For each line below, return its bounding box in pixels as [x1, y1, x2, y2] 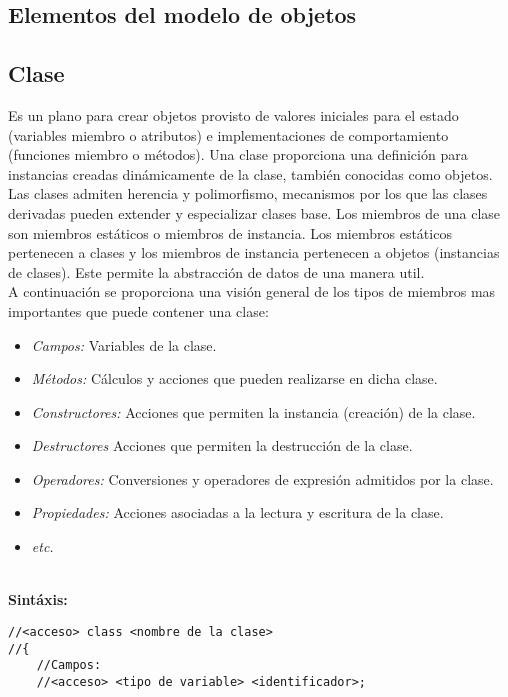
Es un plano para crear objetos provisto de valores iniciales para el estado [8, 104, 459, 125]
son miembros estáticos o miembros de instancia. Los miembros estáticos [8, 222, 452, 243]
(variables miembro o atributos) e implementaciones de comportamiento [8, 124, 449, 145]
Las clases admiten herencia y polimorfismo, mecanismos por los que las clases [8, 183, 488, 204]
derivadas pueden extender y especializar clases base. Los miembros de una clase [8, 202, 501, 223]
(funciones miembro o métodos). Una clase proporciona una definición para [8, 144, 468, 165]
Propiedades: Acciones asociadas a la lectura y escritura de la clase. [31, 502, 444, 523]
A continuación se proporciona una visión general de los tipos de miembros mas [8, 281, 496, 302]
